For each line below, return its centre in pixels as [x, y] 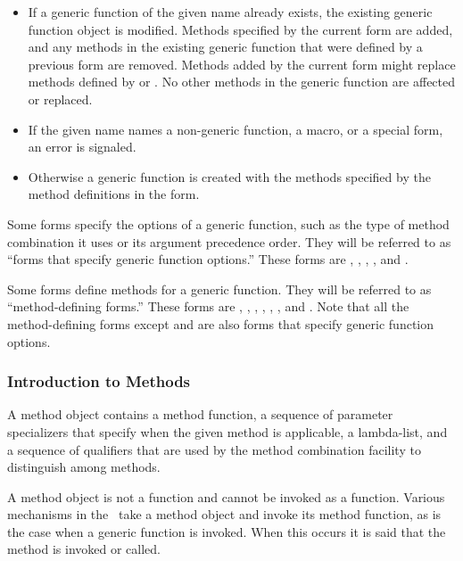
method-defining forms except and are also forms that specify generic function [221, 323]
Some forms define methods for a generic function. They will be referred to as [219, 289]
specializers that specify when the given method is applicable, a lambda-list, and [227, 431]
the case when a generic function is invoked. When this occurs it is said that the [227, 531]
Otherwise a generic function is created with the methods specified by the [229, 176]
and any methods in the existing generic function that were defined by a [225, 47]
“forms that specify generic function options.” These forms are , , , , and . [208, 259]
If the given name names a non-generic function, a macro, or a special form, [236, 129]
